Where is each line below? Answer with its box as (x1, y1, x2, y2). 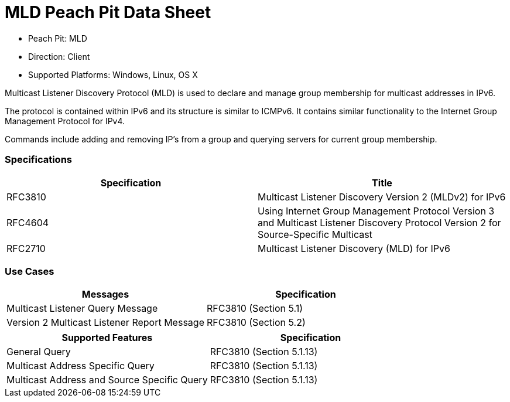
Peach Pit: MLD (28, 33, 87, 43)
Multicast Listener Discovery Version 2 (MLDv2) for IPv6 (258, 190, 506, 203)
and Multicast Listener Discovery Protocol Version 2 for (258, 216, 501, 229)
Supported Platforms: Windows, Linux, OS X (28, 69, 198, 80)
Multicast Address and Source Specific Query (6, 374, 208, 386)
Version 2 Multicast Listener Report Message (6, 316, 204, 329)
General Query (6, 346, 71, 358)
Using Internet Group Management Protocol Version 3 (258, 205, 495, 217)
